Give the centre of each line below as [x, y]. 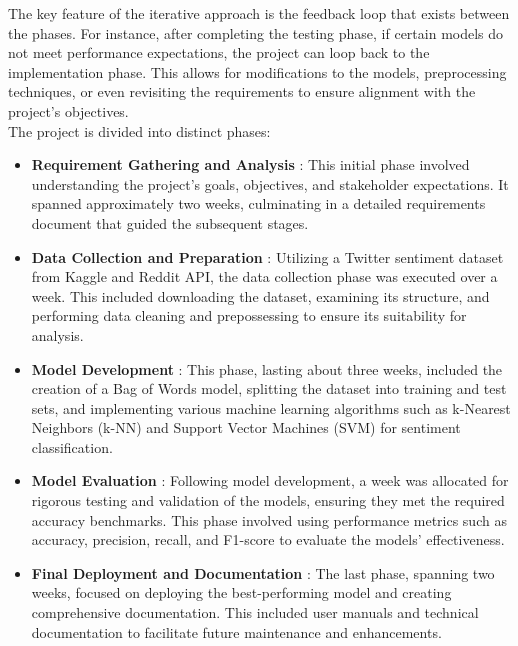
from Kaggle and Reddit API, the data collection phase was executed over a [264, 276]
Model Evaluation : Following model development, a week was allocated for [270, 480]
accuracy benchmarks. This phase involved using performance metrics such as [269, 519]
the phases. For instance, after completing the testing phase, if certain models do [256, 32]
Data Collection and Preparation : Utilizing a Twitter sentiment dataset [267, 256]
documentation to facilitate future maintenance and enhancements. [236, 631]
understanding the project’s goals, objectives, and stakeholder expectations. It [270, 183]
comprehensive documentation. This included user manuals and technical [255, 612]
